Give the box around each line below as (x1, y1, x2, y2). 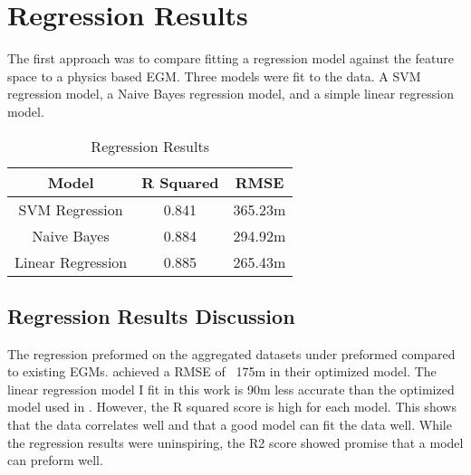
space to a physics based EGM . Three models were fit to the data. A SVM (7, 66, 421, 85)
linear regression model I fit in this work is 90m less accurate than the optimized (7, 379, 455, 398)
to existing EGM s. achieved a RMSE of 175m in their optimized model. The (7, 362, 437, 381)
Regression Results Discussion (7, 301, 295, 329)
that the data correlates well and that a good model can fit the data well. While (7, 415, 452, 434)
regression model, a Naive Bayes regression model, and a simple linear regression (7, 84, 454, 103)
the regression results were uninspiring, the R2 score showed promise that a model (7, 432, 464, 451)
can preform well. (7, 451, 103, 470)
